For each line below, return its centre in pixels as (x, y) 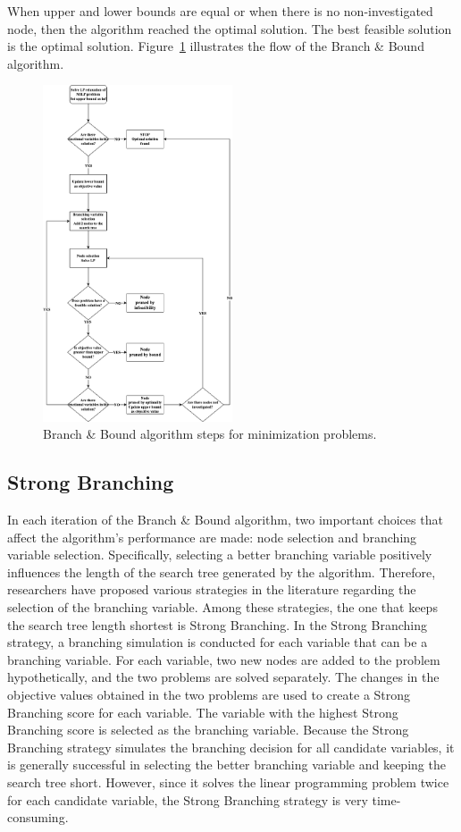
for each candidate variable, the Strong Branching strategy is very (188, 799)
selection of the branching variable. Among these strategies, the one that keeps (222, 606)
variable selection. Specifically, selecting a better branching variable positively (220, 555)
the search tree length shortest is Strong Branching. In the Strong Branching (217, 624)
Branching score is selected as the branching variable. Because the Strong (208, 730)
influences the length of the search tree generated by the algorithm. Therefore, (222, 571)
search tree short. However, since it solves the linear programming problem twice (228, 782)
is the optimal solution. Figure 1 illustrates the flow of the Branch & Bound (216, 46)
